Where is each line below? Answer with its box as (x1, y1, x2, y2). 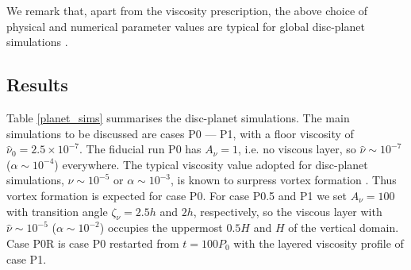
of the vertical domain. (288, 219, 399, 236)
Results (6, 72, 68, 97)
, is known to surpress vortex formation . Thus (171, 172, 397, 188)
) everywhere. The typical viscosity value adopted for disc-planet (54, 156, 368, 172)
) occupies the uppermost (99, 219, 223, 236)
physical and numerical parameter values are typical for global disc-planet (6, 17, 365, 34)
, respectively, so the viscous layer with (193, 202, 382, 219)
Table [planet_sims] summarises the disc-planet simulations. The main (6, 109, 350, 125)
